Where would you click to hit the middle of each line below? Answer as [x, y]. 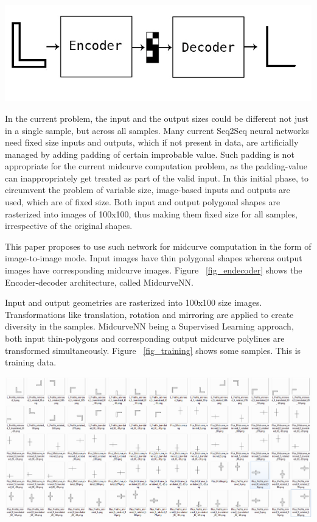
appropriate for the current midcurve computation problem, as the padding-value [156, 166]
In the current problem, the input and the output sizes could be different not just [157, 118]
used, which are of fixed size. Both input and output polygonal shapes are [143, 202]
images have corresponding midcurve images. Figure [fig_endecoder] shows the [154, 270]
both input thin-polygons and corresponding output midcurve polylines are [145, 338]
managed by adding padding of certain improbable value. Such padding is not [150, 154]
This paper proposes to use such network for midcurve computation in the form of [158, 246]
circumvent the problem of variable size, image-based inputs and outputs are [148, 190]
